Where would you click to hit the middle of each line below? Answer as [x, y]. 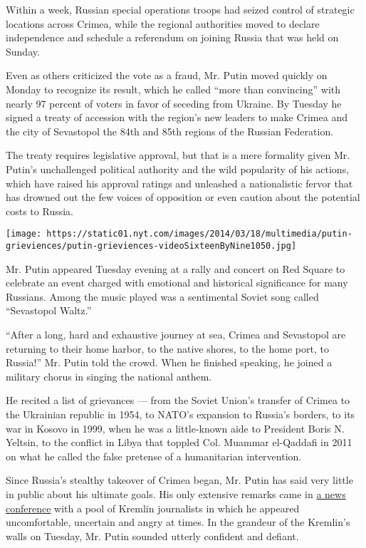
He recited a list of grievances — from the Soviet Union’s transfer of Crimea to [178, 400]
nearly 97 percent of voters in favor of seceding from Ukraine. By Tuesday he [174, 103]
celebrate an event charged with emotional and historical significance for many [177, 283]
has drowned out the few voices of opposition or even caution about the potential [183, 197]
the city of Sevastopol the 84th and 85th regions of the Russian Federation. [170, 131]
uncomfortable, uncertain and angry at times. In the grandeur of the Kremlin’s [178, 522]
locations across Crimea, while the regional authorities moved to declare [163, 23]
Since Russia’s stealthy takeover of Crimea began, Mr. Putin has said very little [179, 480]
